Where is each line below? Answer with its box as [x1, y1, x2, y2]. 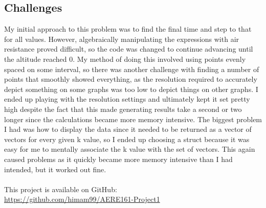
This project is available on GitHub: [4, 183, 117, 194]
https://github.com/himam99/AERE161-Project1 [4, 194, 160, 204]
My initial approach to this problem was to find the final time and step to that [4, 24, 252, 34]
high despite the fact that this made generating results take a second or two [4, 103, 242, 114]
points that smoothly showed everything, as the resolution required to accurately [4, 74, 257, 84]
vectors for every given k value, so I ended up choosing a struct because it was [4, 133, 250, 144]
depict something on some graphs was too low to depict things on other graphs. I [4, 83, 258, 94]
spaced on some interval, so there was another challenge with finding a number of [4, 63, 259, 74]
